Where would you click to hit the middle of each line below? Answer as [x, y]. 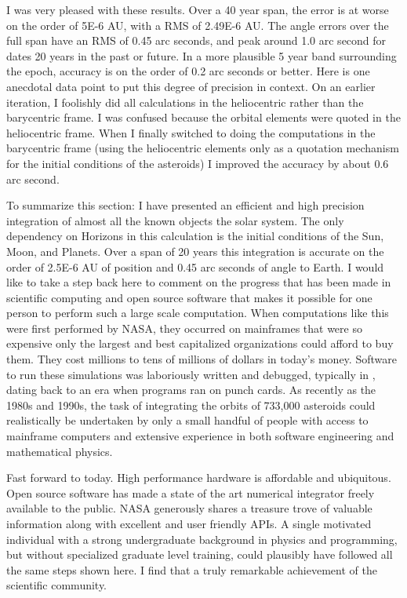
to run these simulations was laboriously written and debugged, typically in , [191, 374]
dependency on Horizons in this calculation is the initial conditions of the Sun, [195, 236]
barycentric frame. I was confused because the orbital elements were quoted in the [203, 117]
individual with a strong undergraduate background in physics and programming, [202, 539]
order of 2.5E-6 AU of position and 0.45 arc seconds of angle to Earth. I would [195, 266]
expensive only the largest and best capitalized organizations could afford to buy [200, 343]
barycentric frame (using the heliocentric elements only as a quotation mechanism [203, 148]
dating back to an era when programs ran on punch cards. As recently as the [191, 390]
